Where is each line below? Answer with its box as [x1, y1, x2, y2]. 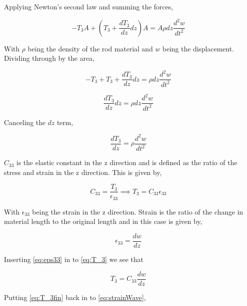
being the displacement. [162, 43, 234, 53]
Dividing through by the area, [4, 53, 95, 63]
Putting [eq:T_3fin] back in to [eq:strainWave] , [4, 292, 146, 302]
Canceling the [4, 117, 45, 127]
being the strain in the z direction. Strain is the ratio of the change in [32, 206, 244, 217]
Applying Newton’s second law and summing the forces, [4, 1, 173, 11]
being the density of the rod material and [28, 43, 153, 53]
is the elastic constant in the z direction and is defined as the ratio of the [16, 157, 238, 168]
